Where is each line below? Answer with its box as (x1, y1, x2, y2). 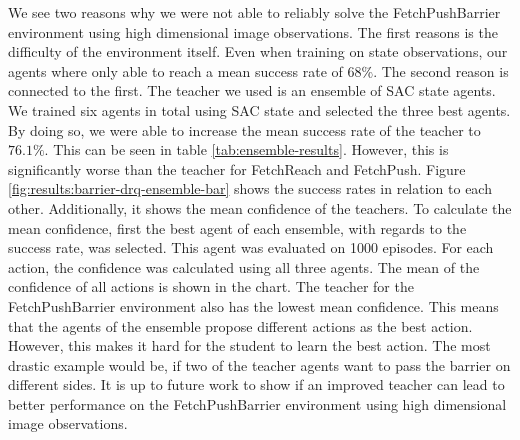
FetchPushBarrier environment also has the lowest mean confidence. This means (8, 295, 499, 316)
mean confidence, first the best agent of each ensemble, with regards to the (8, 217, 467, 238)
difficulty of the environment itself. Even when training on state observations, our (8, 41, 508, 62)
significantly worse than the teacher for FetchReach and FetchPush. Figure (8, 158, 466, 179)
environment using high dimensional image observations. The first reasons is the (8, 21, 498, 42)
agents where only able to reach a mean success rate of (8, 60, 343, 81)
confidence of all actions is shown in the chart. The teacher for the (8, 276, 414, 297)
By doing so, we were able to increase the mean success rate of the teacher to (8, 119, 481, 140)
